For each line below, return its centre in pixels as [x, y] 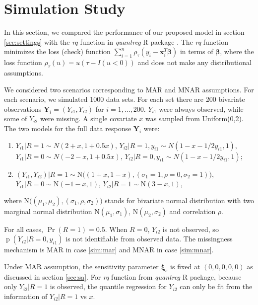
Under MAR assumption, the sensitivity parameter [81, 267]
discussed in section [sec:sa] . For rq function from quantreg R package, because [123, 276]
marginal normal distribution [48, 211]
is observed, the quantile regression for [108, 286]
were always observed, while [201, 109]
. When [116, 229]
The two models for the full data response [68, 128]
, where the [237, 51]
